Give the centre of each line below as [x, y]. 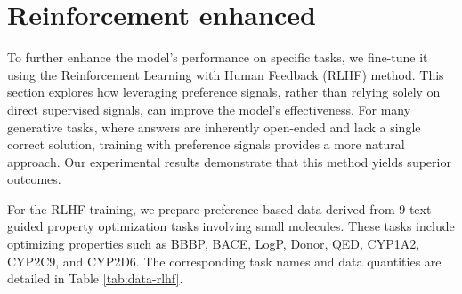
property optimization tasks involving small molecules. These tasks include [251, 226]
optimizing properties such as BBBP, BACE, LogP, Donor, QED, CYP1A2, [214, 244]
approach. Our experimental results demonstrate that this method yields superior [229, 161]
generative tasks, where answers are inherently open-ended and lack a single [214, 127]
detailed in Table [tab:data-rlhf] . [95, 278]
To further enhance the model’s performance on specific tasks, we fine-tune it [218, 57]
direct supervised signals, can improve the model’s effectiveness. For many [209, 109]
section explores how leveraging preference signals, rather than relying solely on [224, 92]
